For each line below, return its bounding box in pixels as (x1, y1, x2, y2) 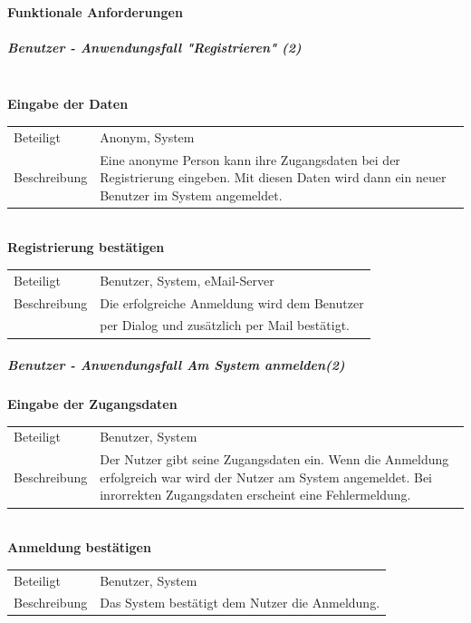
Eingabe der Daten (7, 94, 129, 113)
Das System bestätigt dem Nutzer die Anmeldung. (100, 593, 380, 612)
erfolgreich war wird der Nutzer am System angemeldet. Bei (100, 467, 433, 486)
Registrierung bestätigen (7, 238, 165, 257)
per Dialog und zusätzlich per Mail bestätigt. (100, 316, 350, 335)
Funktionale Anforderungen (7, 2, 183, 21)
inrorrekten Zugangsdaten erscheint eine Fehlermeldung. (100, 485, 411, 504)
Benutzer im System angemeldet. (100, 185, 283, 204)
